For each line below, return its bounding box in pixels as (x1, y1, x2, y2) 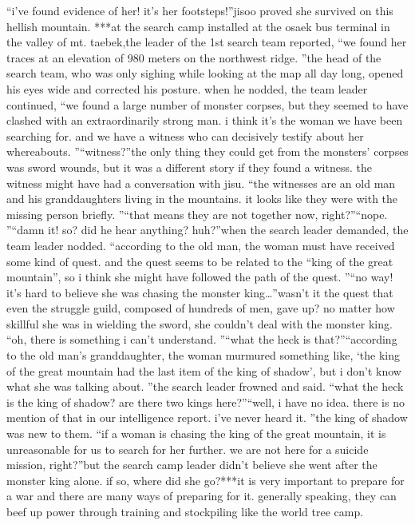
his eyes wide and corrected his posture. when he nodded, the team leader (6, 80, 368, 97)
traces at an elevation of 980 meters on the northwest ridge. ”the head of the (6, 49, 381, 66)
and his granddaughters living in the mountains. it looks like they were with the (6, 190, 398, 207)
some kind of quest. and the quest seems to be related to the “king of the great (6, 253, 393, 269)
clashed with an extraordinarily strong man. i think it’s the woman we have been (6, 112, 403, 129)
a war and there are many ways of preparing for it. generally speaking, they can (6, 487, 397, 504)
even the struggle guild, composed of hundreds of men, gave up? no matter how (6, 300, 395, 316)
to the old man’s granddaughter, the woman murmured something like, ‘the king (6, 347, 401, 364)
